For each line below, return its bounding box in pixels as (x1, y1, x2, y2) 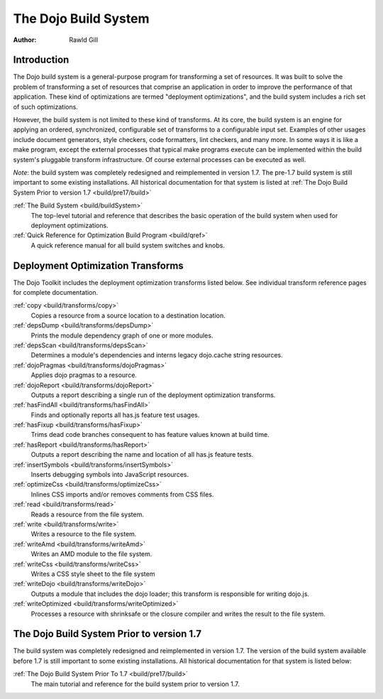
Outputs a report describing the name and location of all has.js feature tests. (30, 450, 254, 459)
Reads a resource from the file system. (30, 510, 145, 519)
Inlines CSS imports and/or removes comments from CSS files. (30, 490, 214, 499)
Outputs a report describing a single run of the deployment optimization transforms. (30, 391, 276, 399)
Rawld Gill (69, 36, 99, 44)
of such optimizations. (13, 102, 78, 111)
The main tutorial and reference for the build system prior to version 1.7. (30, 679, 240, 688)
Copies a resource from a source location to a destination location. (30, 311, 226, 320)
